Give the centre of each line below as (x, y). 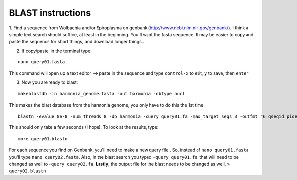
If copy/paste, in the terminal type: (56, 51)
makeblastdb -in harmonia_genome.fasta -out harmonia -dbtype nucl (101, 94)
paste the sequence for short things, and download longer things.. (77, 42)
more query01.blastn (43, 139)
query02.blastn (28, 171)
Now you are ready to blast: (50, 82)
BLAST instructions (50, 13)
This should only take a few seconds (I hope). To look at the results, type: (84, 127)
